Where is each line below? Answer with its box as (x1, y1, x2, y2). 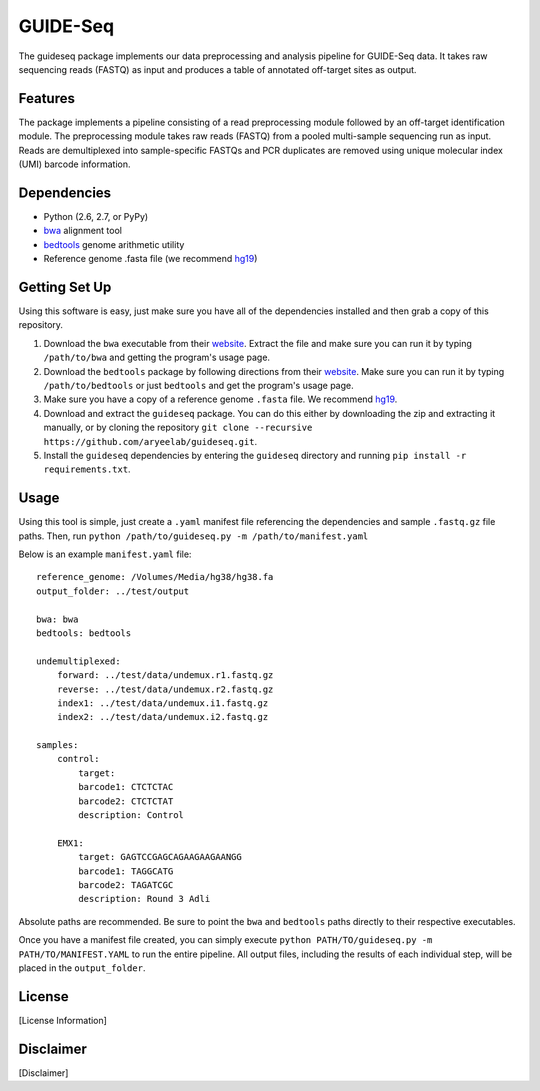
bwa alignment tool (43, 225, 122, 237)
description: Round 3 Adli (78, 893, 211, 905)
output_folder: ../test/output (36, 585, 190, 597)
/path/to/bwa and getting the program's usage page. (43, 351, 270, 364)
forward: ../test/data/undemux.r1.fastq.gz (56, 670, 274, 681)
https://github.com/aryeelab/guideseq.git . (43, 435, 258, 447)
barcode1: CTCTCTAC (78, 781, 174, 793)
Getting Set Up (18, 278, 112, 295)
